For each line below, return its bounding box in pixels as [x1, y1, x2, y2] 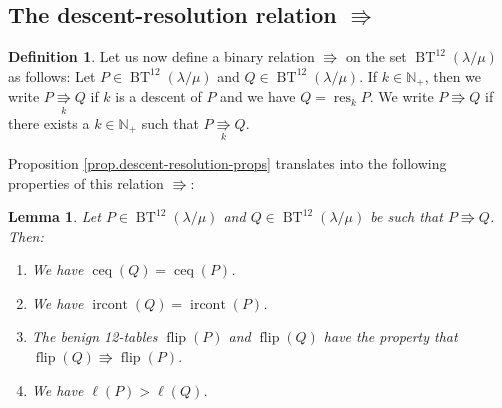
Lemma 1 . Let [8, 206, 101, 227]
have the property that [323, 326, 458, 347]
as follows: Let [8, 65, 96, 86]
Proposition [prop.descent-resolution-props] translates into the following [8, 152, 447, 173]
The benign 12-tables [31, 326, 158, 347]
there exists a [8, 112, 90, 133]
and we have [220, 86, 296, 107]
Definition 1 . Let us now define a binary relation [8, 46, 315, 67]
